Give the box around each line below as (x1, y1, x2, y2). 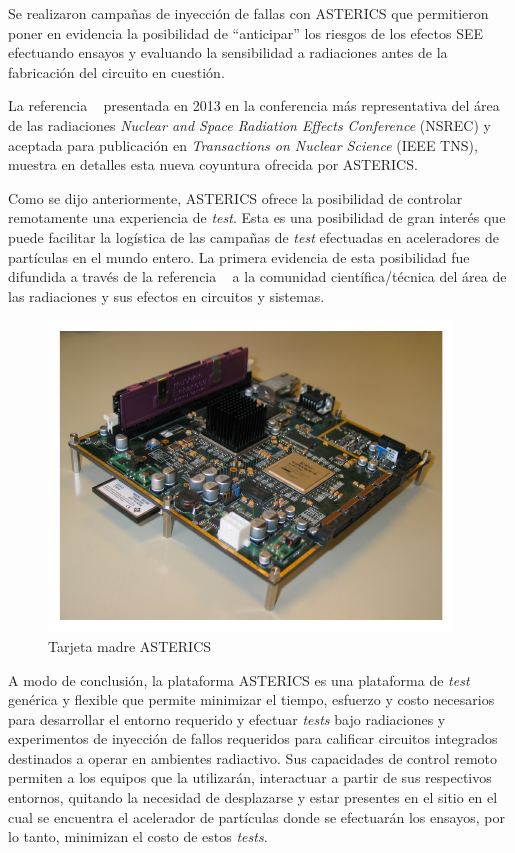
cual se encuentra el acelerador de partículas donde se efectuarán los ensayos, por (8, 806, 505, 827)
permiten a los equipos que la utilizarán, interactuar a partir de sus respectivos (8, 767, 492, 788)
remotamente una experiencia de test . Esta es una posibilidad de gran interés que (8, 207, 506, 228)
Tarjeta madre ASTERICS (48, 635, 212, 656)
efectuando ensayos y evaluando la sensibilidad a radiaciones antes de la (8, 42, 448, 63)
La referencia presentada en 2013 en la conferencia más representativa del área (8, 95, 500, 116)
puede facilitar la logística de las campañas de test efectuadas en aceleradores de (8, 226, 499, 247)
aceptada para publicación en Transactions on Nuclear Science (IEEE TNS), (8, 134, 478, 155)
